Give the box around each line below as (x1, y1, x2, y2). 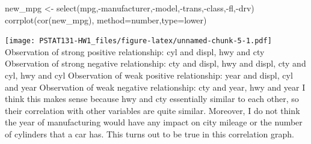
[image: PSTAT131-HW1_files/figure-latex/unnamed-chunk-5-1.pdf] (5, 37, 272, 46)
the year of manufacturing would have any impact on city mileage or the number (5, 116, 303, 128)
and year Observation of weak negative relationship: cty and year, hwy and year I (5, 80, 306, 93)
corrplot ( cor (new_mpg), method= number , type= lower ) (5, 13, 207, 26)
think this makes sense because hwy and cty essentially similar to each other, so (5, 92, 299, 105)
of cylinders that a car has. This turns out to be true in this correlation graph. (5, 128, 294, 140)
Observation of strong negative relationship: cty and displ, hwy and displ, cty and (5, 57, 306, 70)
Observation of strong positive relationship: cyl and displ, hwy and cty (5, 45, 265, 58)
